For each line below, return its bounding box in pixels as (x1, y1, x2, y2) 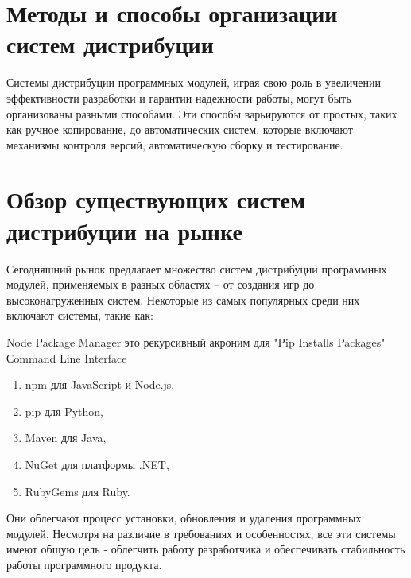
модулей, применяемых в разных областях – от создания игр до (6, 276, 315, 293)
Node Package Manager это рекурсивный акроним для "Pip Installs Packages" (6, 333, 386, 350)
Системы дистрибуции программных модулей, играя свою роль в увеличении (6, 74, 382, 91)
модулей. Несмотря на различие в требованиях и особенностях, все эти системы (6, 525, 396, 541)
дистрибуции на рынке (6, 214, 242, 246)
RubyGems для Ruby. (25, 483, 130, 499)
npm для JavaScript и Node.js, (25, 376, 175, 393)
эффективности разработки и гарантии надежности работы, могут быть (6, 89, 351, 106)
